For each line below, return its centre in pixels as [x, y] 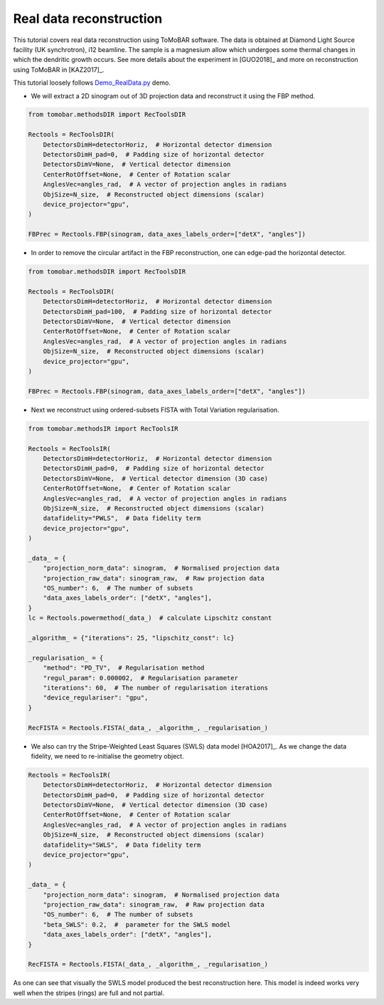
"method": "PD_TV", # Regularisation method [124, 668]
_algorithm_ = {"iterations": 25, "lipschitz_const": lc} [131, 638]
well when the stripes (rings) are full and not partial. [89, 993]
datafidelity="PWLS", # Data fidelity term [122, 519]
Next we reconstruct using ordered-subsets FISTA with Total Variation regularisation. [155, 410]
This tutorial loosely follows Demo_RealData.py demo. [92, 83]
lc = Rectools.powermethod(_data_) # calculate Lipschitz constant [150, 618]
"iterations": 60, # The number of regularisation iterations [156, 688]
